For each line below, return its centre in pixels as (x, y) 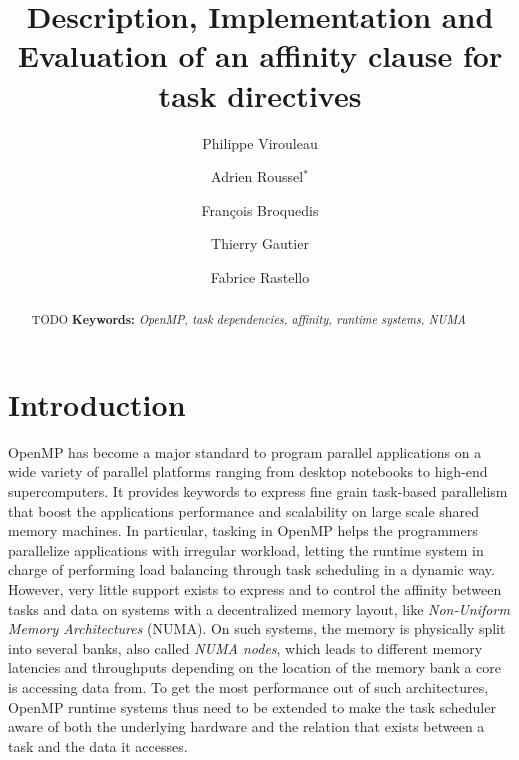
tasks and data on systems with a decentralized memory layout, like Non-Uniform (259, 608)
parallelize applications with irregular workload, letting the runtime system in (246, 549)
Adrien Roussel (257, 176)
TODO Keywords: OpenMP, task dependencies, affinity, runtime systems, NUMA (248, 320)
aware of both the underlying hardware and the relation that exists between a (246, 726)
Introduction (97, 403)
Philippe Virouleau (260, 142)
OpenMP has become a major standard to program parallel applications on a (245, 451)
